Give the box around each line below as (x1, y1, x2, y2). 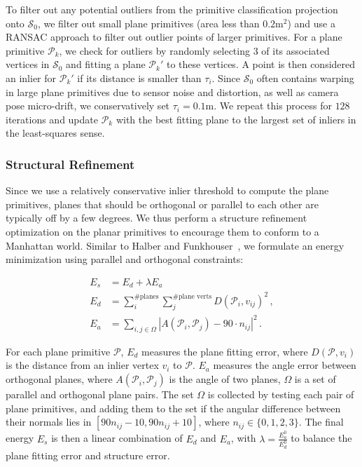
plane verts (178, 293, 212, 301)
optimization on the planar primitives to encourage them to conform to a (6, 224, 319, 238)
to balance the (291, 431, 352, 445)
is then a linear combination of (51, 431, 183, 445)
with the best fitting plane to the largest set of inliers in (116, 111, 356, 126)
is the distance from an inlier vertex (6, 358, 159, 372)
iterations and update (6, 111, 98, 126)
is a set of (294, 372, 336, 386)
